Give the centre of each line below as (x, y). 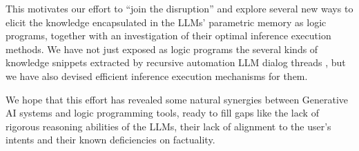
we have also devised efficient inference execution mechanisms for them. (157, 75)
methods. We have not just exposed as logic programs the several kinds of (162, 49)
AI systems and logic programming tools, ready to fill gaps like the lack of (162, 113)
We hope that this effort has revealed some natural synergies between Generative (177, 99)
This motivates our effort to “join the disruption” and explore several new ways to (179, 8)
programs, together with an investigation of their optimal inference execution (168, 36)
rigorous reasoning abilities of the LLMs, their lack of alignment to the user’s (168, 126)
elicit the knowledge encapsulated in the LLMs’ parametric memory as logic (166, 22)
